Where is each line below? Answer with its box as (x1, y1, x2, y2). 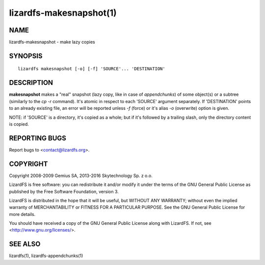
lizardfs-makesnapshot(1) (9, 7, 117, 18)
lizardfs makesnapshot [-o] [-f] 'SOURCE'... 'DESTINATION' (18, 66, 165, 72)
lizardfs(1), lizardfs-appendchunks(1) (9, 253, 83, 259)
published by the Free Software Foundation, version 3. (9, 188, 119, 194)
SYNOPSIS (9, 52, 43, 60)
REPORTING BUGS (9, 134, 66, 142)
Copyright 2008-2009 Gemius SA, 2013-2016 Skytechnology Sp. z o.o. (9, 172, 153, 179)
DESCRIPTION (9, 79, 53, 87)
